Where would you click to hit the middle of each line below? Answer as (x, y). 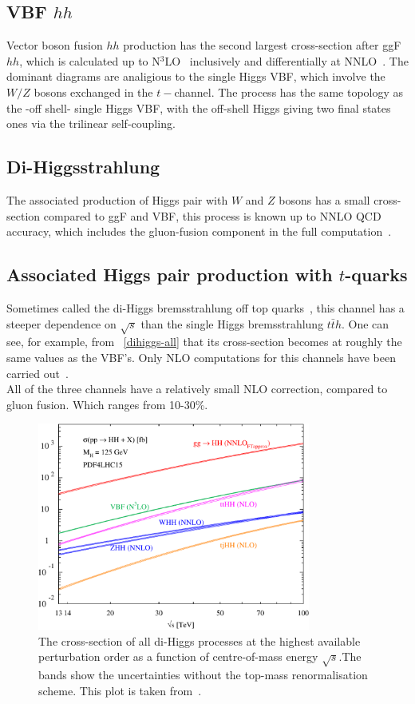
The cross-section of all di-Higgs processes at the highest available (200, 640)
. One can (366, 323)
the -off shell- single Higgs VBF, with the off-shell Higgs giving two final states (199, 107)
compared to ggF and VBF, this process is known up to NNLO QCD (212, 215)
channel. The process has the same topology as (289, 91)
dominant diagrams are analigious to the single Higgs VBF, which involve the (196, 76)
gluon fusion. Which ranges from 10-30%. (107, 404)
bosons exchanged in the (93, 91)
